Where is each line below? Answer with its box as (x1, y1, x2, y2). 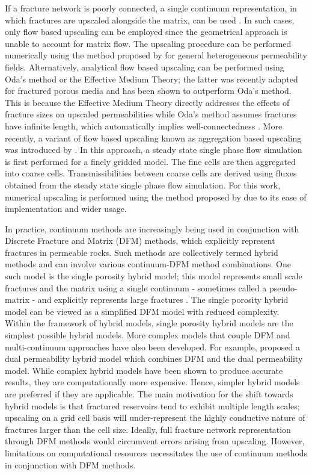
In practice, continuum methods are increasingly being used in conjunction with (5, 222, 299, 235)
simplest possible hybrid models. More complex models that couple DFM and (5, 329, 290, 341)
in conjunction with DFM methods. (5, 458, 136, 471)
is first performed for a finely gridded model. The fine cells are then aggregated (5, 155, 296, 167)
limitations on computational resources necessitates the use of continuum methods (5, 446, 308, 459)
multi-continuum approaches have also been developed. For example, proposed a (5, 340, 300, 353)
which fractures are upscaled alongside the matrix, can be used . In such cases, (5, 13, 295, 26)
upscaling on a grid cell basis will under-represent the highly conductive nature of (5, 411, 305, 424)
